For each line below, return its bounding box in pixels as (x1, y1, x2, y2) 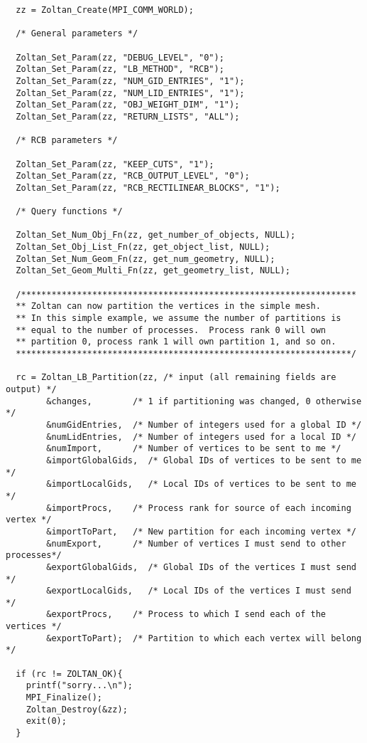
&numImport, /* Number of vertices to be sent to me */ (46, 443, 341, 454)
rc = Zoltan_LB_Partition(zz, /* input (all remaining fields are (16, 372, 336, 383)
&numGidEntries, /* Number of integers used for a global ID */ (46, 419, 362, 430)
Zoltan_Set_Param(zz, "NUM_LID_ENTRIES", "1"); (16, 88, 245, 98)
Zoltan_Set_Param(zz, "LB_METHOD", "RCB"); (16, 64, 224, 75)
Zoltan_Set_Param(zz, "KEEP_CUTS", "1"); (16, 159, 214, 169)
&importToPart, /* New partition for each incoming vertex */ (46, 526, 356, 537)
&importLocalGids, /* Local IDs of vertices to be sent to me (46, 479, 356, 490)
